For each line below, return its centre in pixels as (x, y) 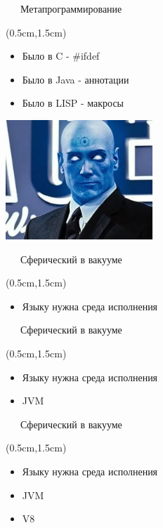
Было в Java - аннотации (76, 79)
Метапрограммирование (71, 8)
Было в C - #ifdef (61, 56)
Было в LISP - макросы (73, 103)
